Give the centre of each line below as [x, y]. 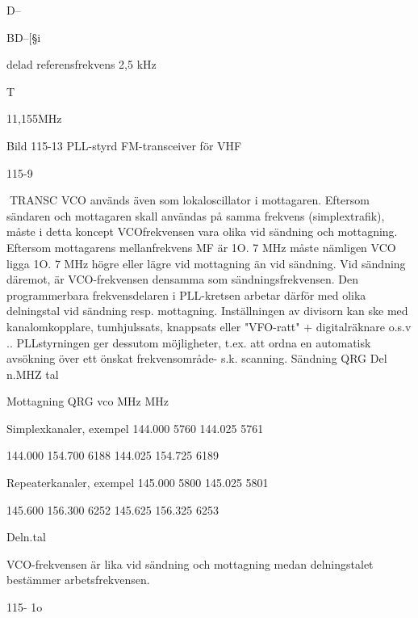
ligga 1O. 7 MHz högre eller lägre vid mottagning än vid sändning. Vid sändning [206, 263]
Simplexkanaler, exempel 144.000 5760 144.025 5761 [135, 428]
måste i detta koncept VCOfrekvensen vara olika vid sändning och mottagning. [202, 231]
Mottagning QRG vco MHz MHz [88, 401]
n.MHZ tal [33, 374]
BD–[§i [24, 37]
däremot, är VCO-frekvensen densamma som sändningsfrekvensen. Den [182, 279]
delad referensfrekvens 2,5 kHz [82, 64]
